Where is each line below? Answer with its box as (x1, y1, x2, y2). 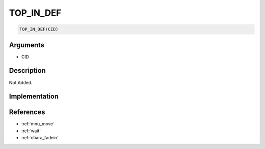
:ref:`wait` (21, 128, 41, 134)
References (9, 108, 45, 117)
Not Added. (9, 79, 33, 86)
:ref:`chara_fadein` (21, 135, 59, 141)
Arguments (9, 41, 45, 49)
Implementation (9, 92, 59, 101)
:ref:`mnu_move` (21, 121, 54, 127)
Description (9, 66, 46, 75)
